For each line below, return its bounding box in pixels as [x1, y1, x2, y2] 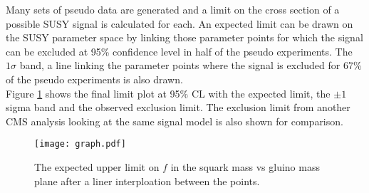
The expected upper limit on [34, 160, 160, 174]
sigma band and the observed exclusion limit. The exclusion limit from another [6, 100, 350, 115]
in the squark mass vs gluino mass [170, 160, 320, 174]
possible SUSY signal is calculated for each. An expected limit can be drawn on [6, 16, 353, 31]
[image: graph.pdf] [34, 139, 126, 150]
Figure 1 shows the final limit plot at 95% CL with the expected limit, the [6, 85, 331, 100]
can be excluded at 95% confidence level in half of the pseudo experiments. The [6, 43, 353, 58]
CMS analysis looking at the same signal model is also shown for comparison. [6, 113, 343, 128]
